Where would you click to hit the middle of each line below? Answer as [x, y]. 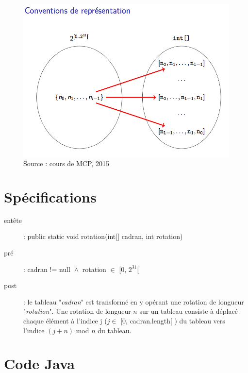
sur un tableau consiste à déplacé [189, 311]
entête [13, 220]
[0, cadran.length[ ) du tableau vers [173, 320]
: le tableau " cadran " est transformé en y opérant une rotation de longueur [134, 301]
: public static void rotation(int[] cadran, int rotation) [103, 236]
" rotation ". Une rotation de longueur [77, 311]
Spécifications [50, 196]
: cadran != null [47, 269]
